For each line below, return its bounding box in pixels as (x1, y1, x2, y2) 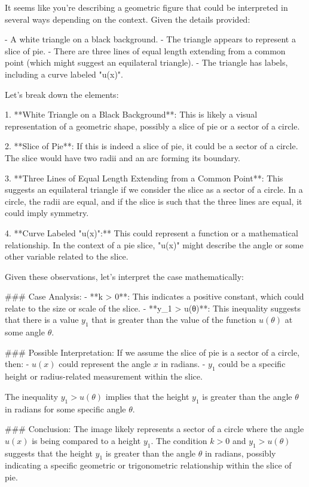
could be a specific (218, 357, 286, 370)
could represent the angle (59, 357, 151, 370)
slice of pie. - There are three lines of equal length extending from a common (5, 44, 286, 57)
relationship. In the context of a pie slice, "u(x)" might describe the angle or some (5, 238, 304, 251)
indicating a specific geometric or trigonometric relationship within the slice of (5, 459, 292, 471)
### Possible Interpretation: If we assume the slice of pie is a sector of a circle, (5, 346, 300, 358)
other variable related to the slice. (5, 250, 129, 263)
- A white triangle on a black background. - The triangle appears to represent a (5, 33, 296, 45)
